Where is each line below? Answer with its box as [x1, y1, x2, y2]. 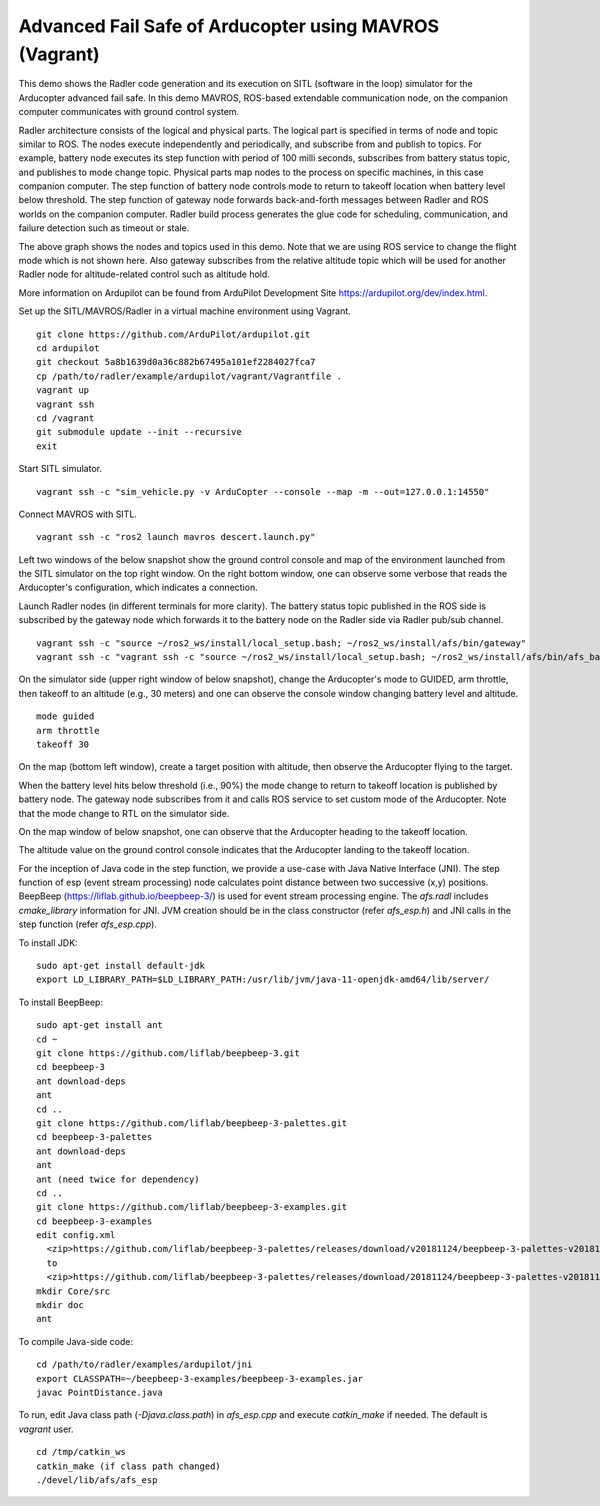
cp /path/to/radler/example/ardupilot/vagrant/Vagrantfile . [36, 370, 342, 382]
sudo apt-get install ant [36, 1020, 164, 1031]
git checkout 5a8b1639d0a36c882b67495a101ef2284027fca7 [36, 356, 316, 368]
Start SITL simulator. [18, 463, 102, 475]
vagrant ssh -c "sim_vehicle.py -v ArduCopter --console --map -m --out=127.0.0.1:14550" [36, 486, 490, 497]
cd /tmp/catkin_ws [36, 1446, 127, 1458]
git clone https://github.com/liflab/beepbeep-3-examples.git [36, 1201, 348, 1213]
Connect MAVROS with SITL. [18, 508, 137, 520]
